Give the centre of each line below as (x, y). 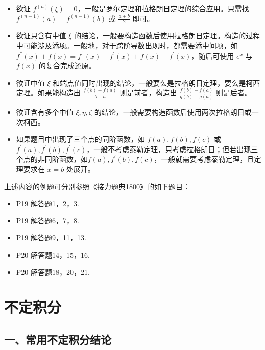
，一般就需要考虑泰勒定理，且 (204, 159)
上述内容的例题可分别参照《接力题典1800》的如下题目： (97, 186)
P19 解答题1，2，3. (47, 203)
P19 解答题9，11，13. (51, 237)
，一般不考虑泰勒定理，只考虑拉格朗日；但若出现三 (172, 149)
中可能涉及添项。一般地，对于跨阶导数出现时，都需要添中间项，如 (127, 46)
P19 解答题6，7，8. (47, 220)
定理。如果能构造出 (48, 93)
